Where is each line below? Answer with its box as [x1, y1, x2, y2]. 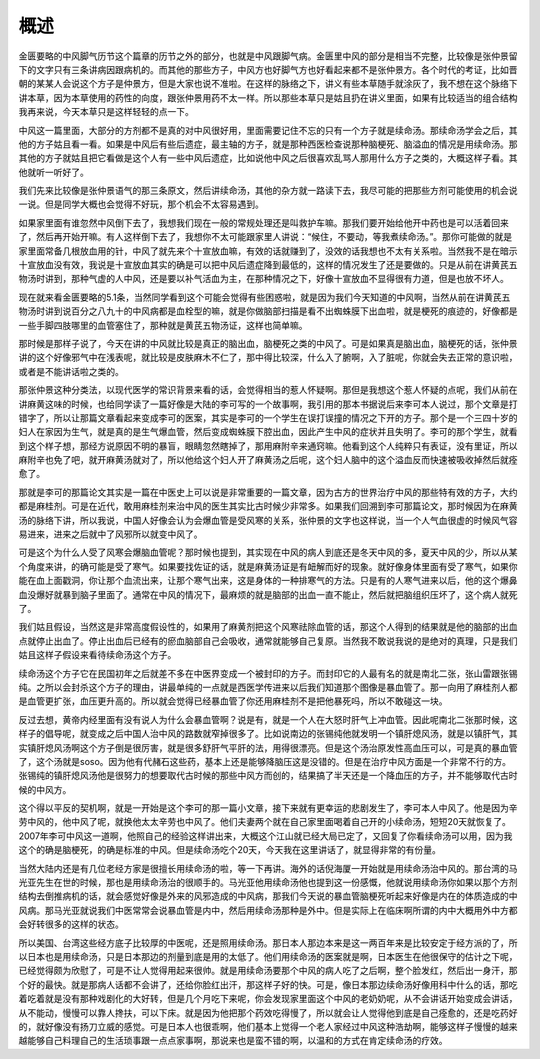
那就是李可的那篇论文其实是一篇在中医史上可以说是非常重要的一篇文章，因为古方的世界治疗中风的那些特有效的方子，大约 [18, 486, 518, 498]
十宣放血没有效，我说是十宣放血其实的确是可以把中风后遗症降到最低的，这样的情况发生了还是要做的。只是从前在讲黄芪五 [18, 259, 518, 271]
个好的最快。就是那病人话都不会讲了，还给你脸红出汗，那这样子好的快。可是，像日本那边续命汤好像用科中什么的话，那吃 [18, 978, 518, 990]
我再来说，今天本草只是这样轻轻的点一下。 [18, 106, 194, 118]
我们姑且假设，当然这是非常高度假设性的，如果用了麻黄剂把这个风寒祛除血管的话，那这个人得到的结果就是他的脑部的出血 [18, 621, 518, 633]
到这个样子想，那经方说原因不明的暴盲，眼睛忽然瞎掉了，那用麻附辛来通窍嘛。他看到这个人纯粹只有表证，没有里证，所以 [18, 440, 518, 452]
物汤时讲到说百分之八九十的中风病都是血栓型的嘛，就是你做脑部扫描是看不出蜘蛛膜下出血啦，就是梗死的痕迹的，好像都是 [18, 305, 518, 317]
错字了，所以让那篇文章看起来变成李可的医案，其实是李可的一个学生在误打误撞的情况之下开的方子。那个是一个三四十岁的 [18, 411, 518, 424]
